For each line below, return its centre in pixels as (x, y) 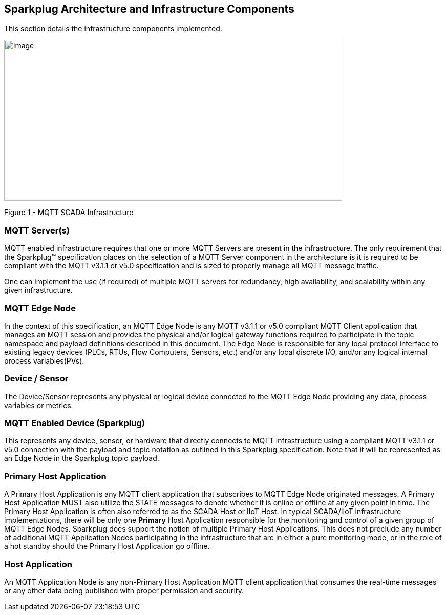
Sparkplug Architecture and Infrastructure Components (149, 9)
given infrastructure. (38, 290)
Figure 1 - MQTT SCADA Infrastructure (69, 213)
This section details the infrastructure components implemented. (113, 29)
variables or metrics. (39, 405)
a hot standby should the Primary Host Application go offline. (107, 546)
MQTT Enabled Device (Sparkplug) (75, 423)
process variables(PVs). (44, 360)
